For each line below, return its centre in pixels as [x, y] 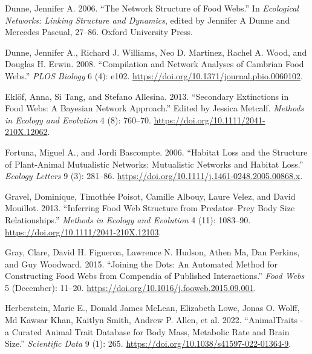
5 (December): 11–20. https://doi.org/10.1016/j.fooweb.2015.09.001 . [131, 287]
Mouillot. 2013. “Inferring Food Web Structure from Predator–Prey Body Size [150, 208]
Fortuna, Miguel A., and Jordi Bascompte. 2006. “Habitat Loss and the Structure [156, 152]
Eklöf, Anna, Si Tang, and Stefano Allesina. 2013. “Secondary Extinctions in [147, 96]
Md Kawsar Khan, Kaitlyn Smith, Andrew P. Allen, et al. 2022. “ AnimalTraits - [154, 320]
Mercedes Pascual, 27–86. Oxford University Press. [99, 32]
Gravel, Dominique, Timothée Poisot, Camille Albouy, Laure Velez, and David [150, 196]
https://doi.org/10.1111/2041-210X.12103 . [83, 231]
